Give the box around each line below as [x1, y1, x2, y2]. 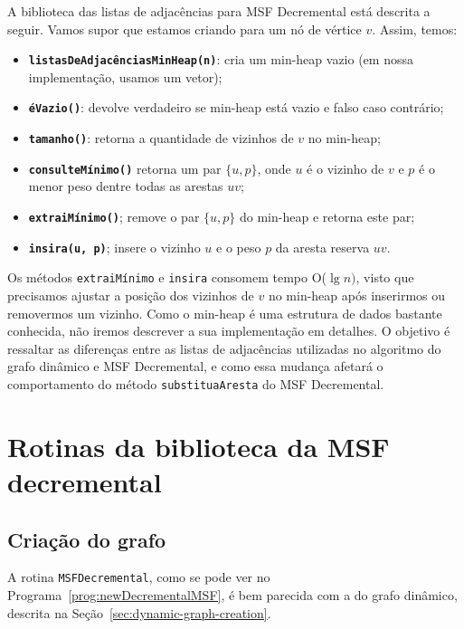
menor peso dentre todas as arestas [28, 176, 223, 195]
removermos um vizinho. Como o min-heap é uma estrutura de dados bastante [7, 303, 442, 322]
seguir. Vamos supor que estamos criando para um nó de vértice [7, 19, 362, 38]
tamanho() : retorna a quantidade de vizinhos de [28, 129, 294, 148]
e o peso [216, 237, 261, 256]
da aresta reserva [275, 237, 370, 256]
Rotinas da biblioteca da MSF [7, 427, 390, 464]
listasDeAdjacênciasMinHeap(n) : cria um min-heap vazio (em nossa [28, 50, 413, 69]
